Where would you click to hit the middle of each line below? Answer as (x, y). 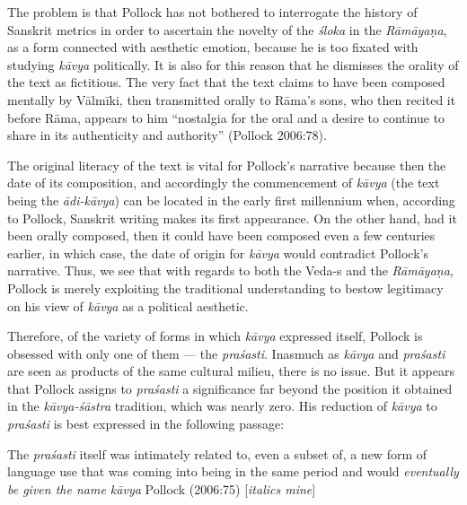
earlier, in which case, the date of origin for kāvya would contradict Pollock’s (218, 252)
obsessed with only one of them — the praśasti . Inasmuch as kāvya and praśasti (226, 353)
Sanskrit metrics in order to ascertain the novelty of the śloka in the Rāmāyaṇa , (227, 29)
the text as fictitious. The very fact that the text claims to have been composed (226, 82)
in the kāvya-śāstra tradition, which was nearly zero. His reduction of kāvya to (222, 406)
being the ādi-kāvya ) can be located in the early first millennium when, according (231, 200)
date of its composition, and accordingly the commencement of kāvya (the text (224, 183)
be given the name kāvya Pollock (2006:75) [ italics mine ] (162, 488)
